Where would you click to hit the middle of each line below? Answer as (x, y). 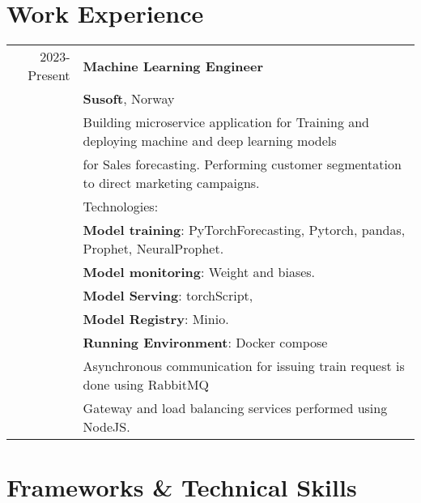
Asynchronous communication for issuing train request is (244, 366)
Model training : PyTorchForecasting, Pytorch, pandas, (244, 230)
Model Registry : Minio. (156, 319)
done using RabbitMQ (146, 385)
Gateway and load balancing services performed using (235, 408)
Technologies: (121, 207)
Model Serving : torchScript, (168, 296)
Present (49, 75)
